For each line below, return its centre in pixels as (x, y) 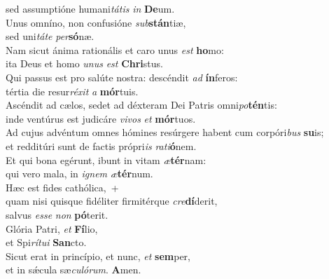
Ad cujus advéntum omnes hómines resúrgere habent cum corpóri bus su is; (165, 132)
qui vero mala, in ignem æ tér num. (79, 173)
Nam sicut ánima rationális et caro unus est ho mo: (115, 49)
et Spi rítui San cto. (46, 242)
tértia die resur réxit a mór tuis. (72, 91)
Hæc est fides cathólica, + (62, 187)
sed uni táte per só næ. (50, 36)
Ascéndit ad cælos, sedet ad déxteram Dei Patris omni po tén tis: (141, 105)
